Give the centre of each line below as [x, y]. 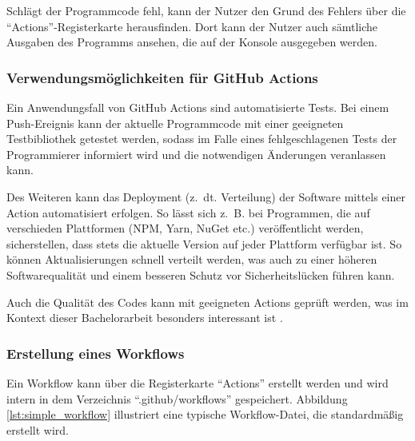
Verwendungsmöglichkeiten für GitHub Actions [162, 77]
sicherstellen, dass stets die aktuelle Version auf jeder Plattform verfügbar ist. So [204, 243]
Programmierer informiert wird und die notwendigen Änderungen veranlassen [196, 154]
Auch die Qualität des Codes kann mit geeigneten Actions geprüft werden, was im [207, 302]
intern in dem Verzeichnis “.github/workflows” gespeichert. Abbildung [177, 398]
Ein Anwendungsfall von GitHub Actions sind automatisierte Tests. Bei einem [198, 107]
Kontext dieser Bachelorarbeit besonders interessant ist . [145, 318]
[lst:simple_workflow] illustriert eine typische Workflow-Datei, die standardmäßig [205, 414]
